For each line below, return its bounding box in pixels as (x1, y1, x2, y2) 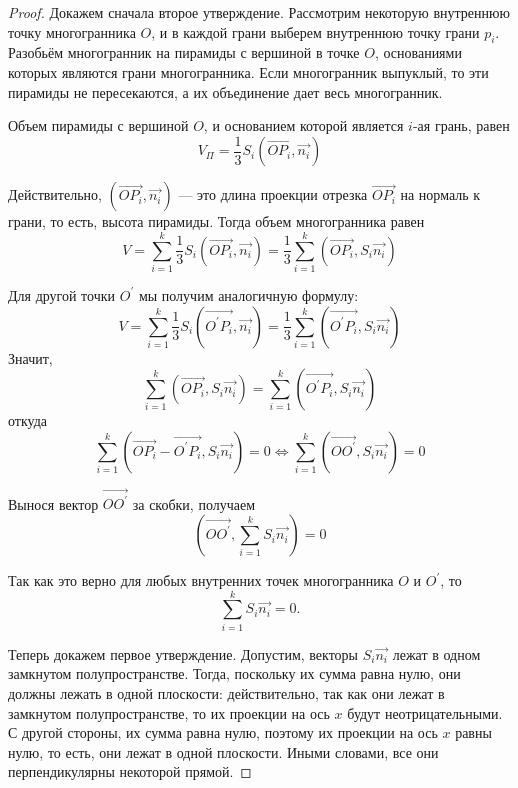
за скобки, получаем (132, 493, 256, 514)
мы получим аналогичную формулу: (138, 284, 359, 305)
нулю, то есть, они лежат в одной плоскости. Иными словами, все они (8, 741, 439, 762)
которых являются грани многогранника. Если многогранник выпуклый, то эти (8, 61, 489, 82)
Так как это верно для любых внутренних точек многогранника (8, 570, 394, 591)
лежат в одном (392, 643, 481, 664)
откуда (8, 410, 47, 431)
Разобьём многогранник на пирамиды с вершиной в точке (8, 42, 360, 63)
